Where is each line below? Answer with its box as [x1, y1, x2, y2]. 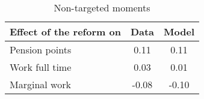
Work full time [10, 60, 72, 74]
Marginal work [10, 77, 71, 91]
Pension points [10, 43, 72, 56]
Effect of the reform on [10, 25, 121, 38]
